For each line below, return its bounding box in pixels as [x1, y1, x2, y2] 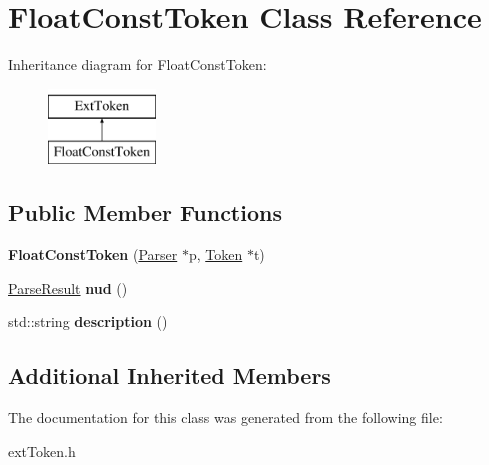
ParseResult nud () [8, 277, 128, 298]
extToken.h [8, 440, 76, 461]
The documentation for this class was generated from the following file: [8, 407, 443, 428]
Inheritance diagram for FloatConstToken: [8, 54, 267, 75]
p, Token [188, 244, 243, 265]
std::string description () [8, 311, 168, 332]
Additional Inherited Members [8, 360, 331, 391]
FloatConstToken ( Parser [8, 244, 178, 265]
